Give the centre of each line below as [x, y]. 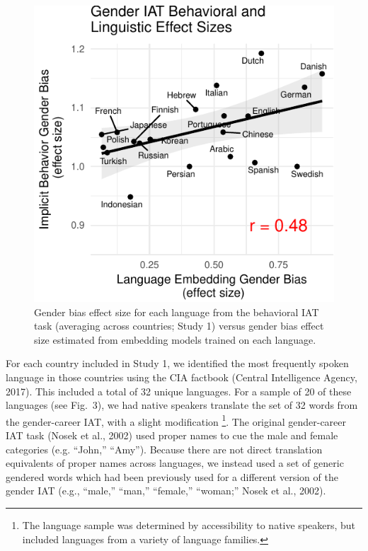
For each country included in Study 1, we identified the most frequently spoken [177, 363]
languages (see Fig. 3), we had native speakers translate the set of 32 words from [182, 405]
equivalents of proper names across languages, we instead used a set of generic [175, 463]
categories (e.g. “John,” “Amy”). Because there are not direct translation [164, 449]
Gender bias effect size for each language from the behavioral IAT [177, 312]
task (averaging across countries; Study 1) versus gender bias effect [179, 326]
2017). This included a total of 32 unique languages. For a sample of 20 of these [179, 391]
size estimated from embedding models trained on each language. [175, 339]
